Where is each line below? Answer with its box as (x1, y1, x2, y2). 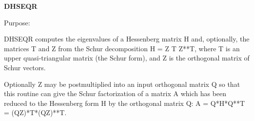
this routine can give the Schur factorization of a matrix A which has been (4, 88, 227, 99)
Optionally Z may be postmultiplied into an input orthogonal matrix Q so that (4, 79, 240, 89)
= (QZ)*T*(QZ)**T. (4, 107, 67, 118)
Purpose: (4, 17, 30, 27)
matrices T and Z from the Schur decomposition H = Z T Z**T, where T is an (4, 43, 240, 53)
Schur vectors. (4, 62, 46, 72)
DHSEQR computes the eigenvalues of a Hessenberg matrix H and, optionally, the (4, 34, 250, 44)
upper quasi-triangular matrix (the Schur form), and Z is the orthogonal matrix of (4, 53, 250, 63)
